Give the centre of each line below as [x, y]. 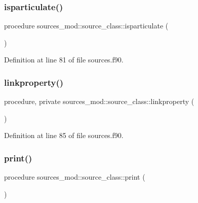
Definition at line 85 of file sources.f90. [64, 135]
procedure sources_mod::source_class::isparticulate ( [86, 26]
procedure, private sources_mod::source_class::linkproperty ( [99, 101]
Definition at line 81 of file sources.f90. [64, 60]
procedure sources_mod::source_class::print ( [75, 177]
